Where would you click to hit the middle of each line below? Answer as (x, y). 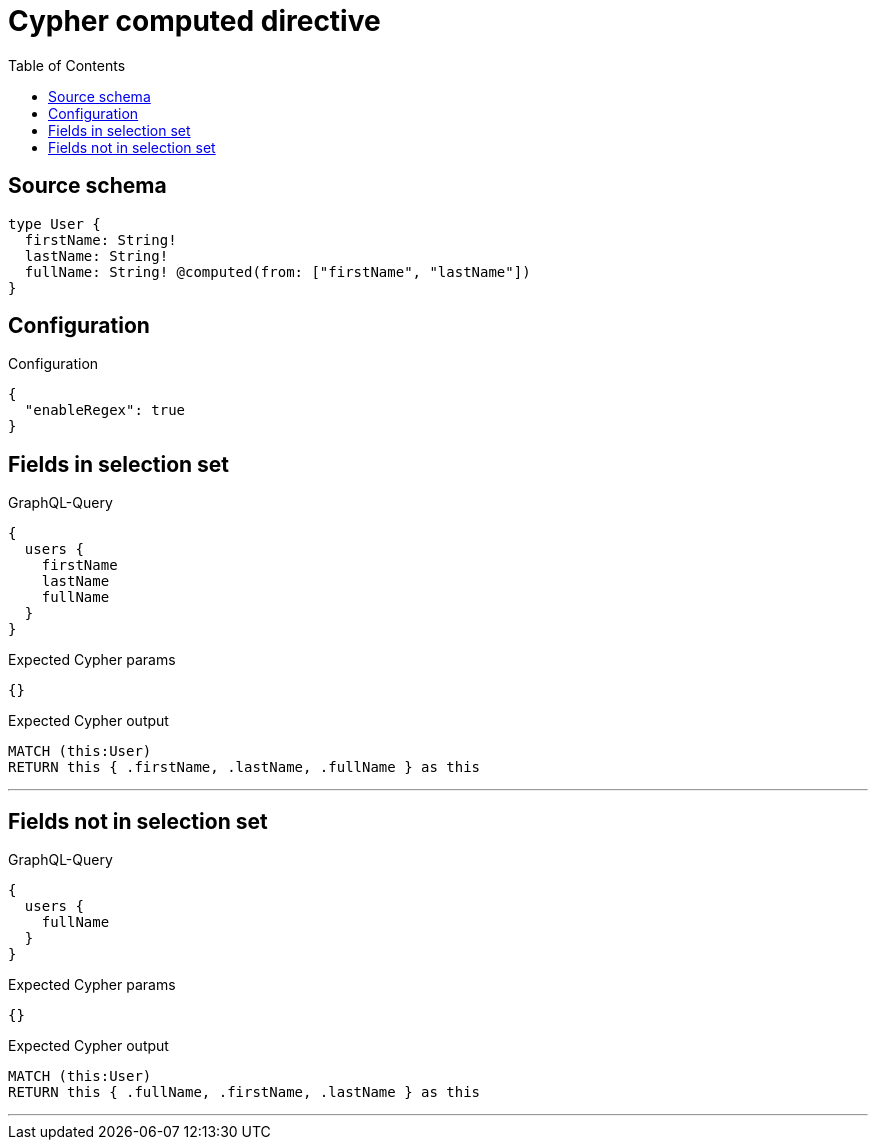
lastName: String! (96, 255)
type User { (54, 223)
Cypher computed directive (194, 21)
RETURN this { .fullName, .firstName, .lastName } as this (244, 1092)
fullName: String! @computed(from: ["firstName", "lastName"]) (277, 271)
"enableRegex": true (105, 410)
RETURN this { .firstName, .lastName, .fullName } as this (244, 767)
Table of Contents (67, 65)
